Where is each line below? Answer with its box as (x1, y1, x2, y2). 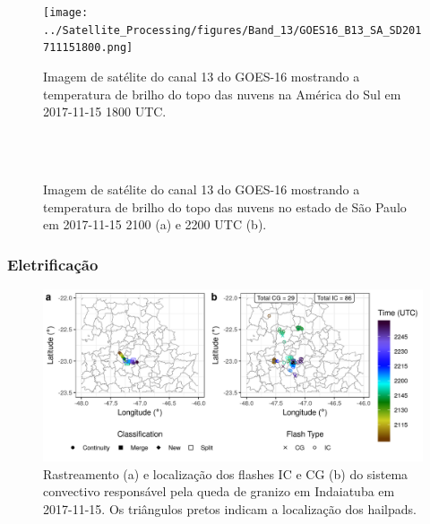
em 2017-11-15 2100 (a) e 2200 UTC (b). (43, 215, 267, 234)
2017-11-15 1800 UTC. (43, 102, 167, 121)
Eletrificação (7, 253, 99, 275)
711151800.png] (43, 41, 133, 55)
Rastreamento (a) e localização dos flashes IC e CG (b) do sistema (43, 464, 408, 483)
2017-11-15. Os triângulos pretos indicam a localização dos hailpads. (43, 499, 417, 518)
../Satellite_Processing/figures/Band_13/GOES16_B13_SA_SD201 (43, 23, 422, 37)
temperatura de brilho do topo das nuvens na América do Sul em (43, 84, 401, 103)
